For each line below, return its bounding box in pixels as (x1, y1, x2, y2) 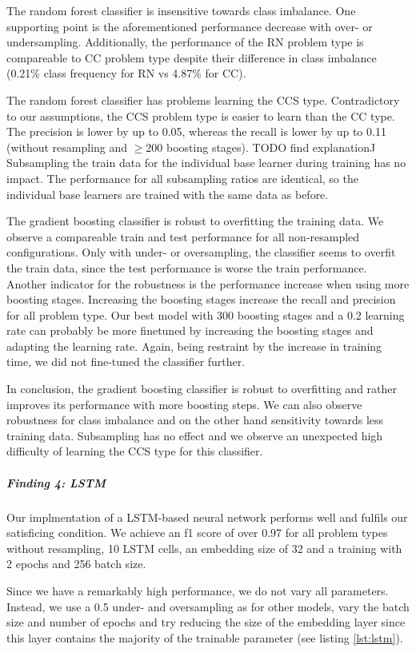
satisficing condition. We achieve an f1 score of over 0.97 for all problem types (6, 524, 388, 541)
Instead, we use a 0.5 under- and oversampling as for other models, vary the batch (6, 598, 410, 614)
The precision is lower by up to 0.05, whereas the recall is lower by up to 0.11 (6, 123, 386, 140)
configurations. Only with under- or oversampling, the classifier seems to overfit (6, 244, 396, 260)
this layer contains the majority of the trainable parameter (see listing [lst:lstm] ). (6, 629, 403, 646)
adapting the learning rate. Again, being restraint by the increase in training (6, 337, 382, 354)
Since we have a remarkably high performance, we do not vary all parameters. (6, 582, 389, 598)
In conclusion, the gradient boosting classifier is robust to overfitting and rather (6, 380, 398, 397)
